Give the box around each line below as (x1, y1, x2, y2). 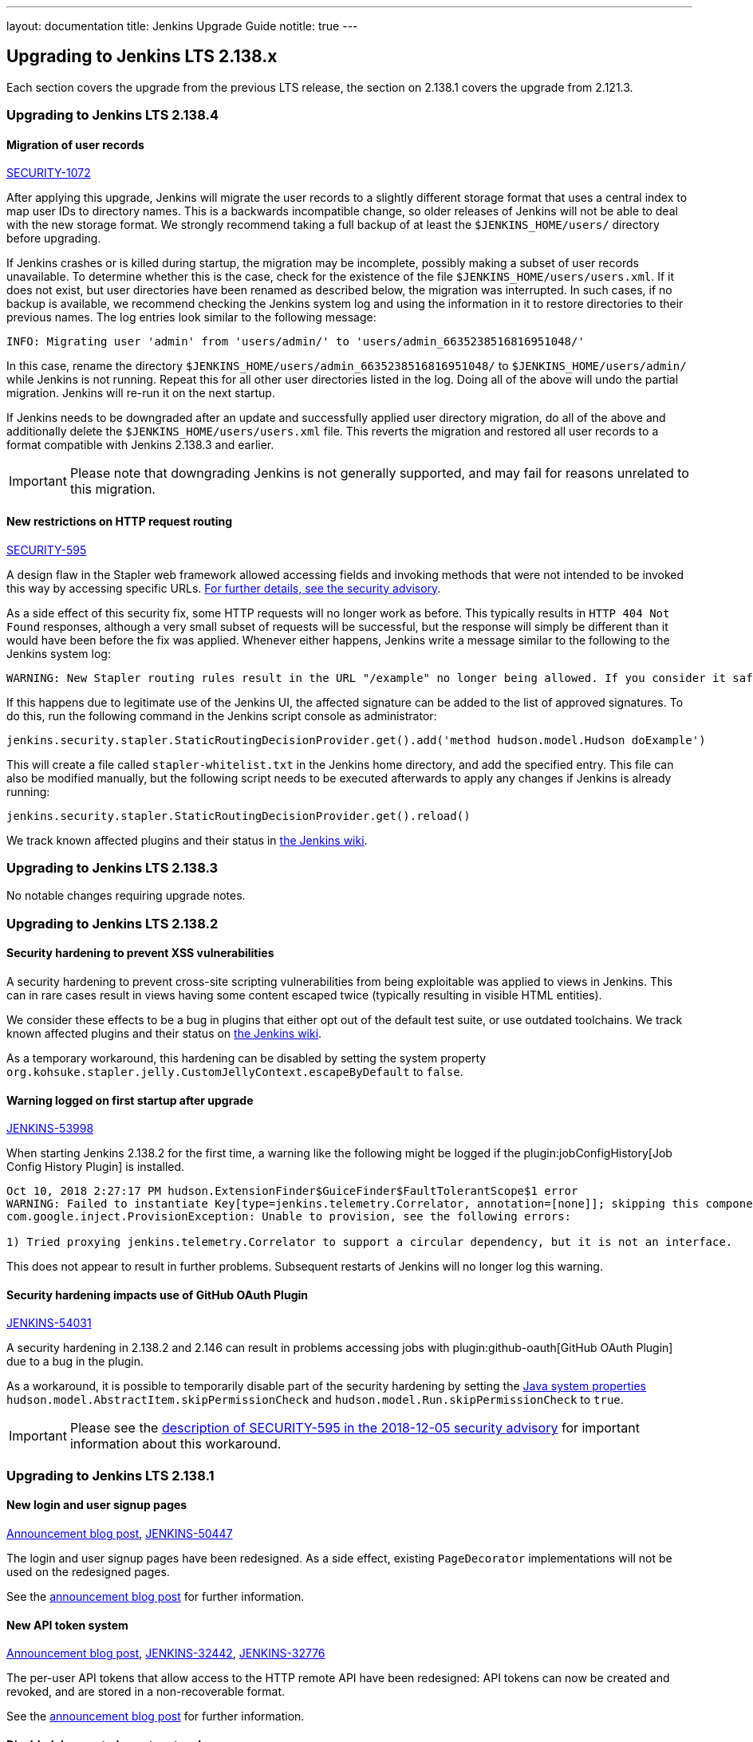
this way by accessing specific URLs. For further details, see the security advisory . (6, 581, 441, 595)
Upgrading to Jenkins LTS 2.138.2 (6, 915, 219, 932)
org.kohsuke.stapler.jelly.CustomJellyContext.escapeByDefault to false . (6, 1065, 463, 1078)
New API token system (6, 1618, 128, 1632)
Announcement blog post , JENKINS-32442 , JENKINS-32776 (6, 1646, 325, 1661)
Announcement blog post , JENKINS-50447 (6, 1527, 233, 1541)
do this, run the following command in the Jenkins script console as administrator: (6, 708, 437, 723)
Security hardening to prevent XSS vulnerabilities (6, 946, 274, 960)
